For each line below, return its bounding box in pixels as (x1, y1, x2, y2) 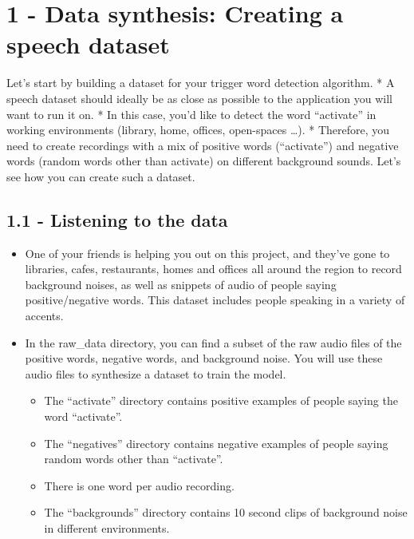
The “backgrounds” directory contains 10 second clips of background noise (44, 504, 408, 521)
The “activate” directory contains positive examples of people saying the (44, 392, 398, 409)
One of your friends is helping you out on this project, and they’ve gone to (25, 244, 390, 261)
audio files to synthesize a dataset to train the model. (25, 365, 286, 382)
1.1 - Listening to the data (6, 207, 228, 232)
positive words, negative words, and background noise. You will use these (25, 350, 383, 367)
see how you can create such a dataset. (6, 168, 195, 184)
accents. (25, 307, 64, 324)
